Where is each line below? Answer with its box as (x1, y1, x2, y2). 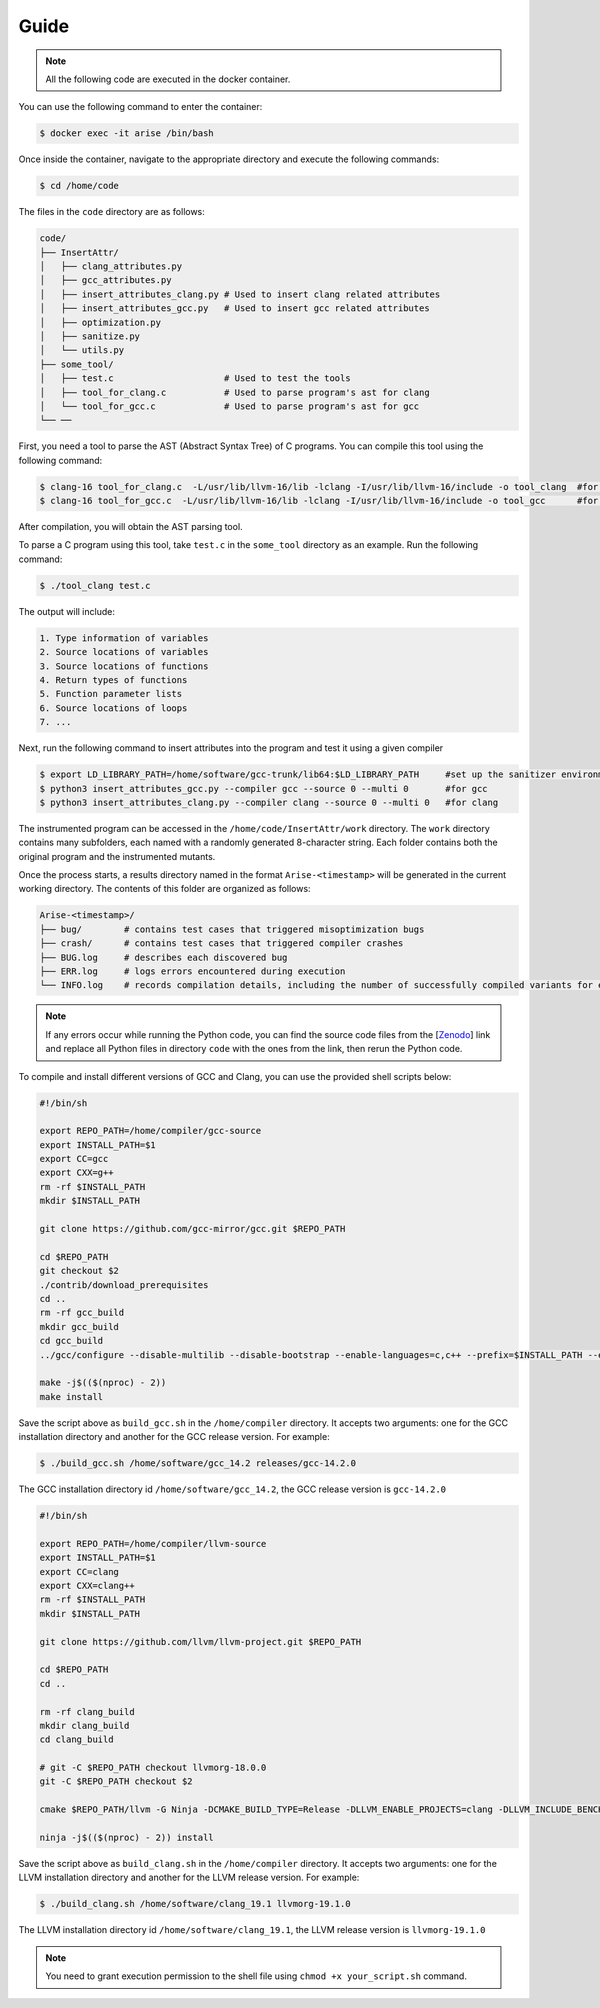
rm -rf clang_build (39, 1706, 135, 1717)
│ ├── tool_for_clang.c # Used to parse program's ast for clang (39, 386, 430, 398)
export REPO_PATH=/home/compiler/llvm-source (39, 1538, 267, 1549)
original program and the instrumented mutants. (18, 850, 216, 862)
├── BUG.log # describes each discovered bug (39, 951, 288, 963)
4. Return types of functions (39, 674, 188, 685)
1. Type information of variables (39, 632, 209, 644)
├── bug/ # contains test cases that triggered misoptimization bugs (39, 923, 425, 935)
